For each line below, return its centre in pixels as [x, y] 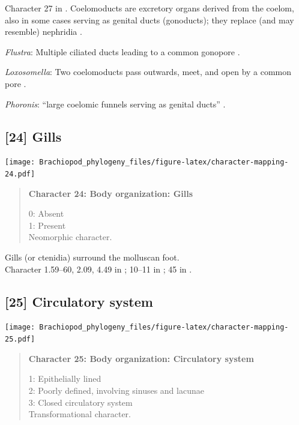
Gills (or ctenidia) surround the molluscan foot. [92, 257]
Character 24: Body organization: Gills [111, 193]
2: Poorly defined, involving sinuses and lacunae [116, 390]
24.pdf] [20, 174]
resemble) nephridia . [44, 32]
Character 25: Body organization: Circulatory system [141, 358]
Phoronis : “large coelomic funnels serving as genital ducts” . [115, 104]
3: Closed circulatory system [80, 402]
